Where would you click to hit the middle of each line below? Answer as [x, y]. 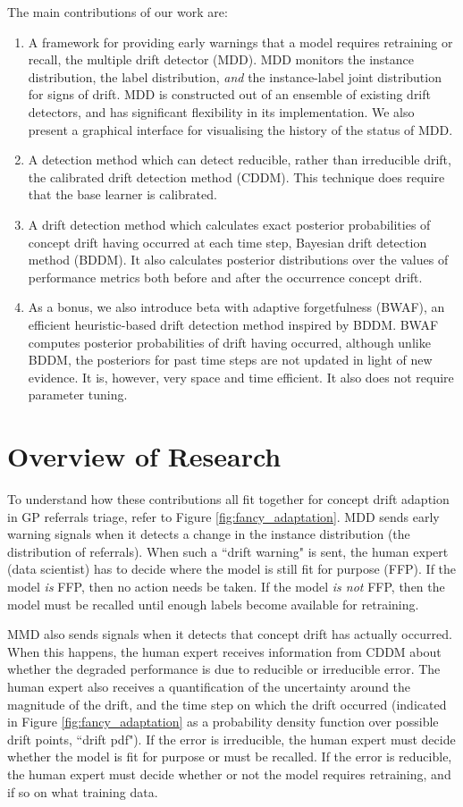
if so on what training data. [83, 791]
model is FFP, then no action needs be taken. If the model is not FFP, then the [226, 586]
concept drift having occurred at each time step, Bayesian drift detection [227, 242]
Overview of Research [144, 456]
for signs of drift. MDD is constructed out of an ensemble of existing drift [229, 94]
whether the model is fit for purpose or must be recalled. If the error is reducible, [230, 757]
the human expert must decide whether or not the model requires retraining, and [229, 773]
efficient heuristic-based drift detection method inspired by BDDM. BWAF [233, 324]
